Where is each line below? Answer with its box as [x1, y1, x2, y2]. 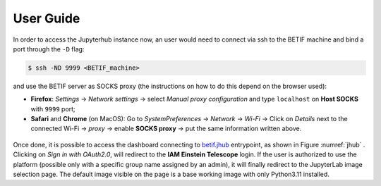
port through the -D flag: [13, 44, 85, 53]
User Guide [13, 11, 80, 26]
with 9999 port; [30, 104, 75, 113]
